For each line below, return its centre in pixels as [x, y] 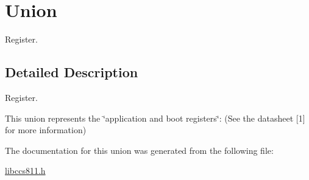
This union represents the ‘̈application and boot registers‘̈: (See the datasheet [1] [155, 118]
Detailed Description [72, 72]
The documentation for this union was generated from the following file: [139, 150]
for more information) [46, 130]
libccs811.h [25, 171]
